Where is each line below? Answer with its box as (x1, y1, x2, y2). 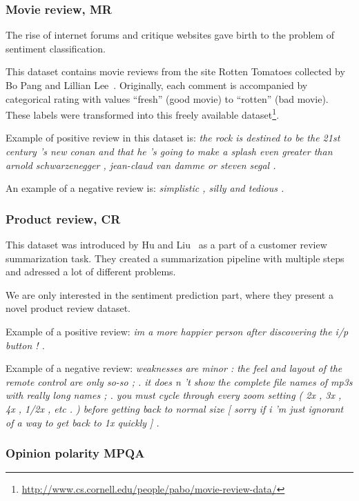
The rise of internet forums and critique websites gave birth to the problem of (6, 28, 335, 42)
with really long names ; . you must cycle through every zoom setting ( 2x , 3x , (6, 388, 342, 402)
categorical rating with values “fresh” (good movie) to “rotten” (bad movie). (6, 91, 329, 106)
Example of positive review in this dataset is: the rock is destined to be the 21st (6, 130, 340, 145)
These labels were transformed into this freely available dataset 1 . (6, 106, 280, 121)
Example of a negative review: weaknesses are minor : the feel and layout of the (6, 361, 342, 375)
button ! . (6, 337, 45, 352)
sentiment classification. (6, 41, 106, 55)
